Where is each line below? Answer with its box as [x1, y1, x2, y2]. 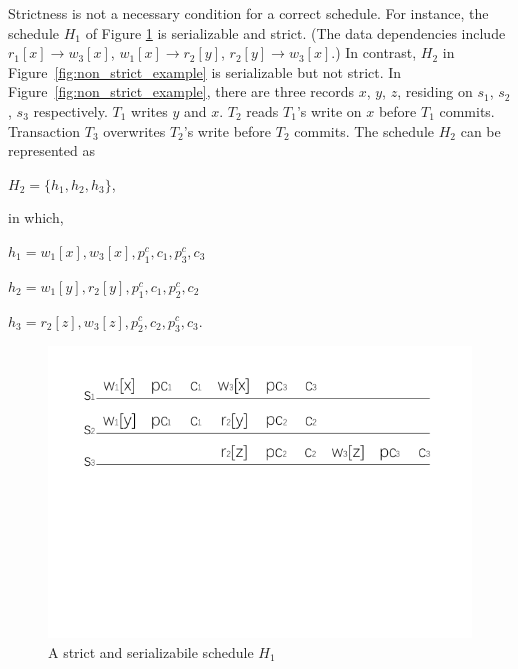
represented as [8, 140, 95, 161]
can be [460, 120, 501, 141]
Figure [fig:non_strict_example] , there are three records [8, 81, 354, 102]
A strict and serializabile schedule [48, 642, 254, 662]
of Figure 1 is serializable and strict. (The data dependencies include [85, 22, 506, 43]
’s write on [296, 100, 362, 121]
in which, [8, 207, 64, 228]
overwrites [103, 120, 166, 141]
